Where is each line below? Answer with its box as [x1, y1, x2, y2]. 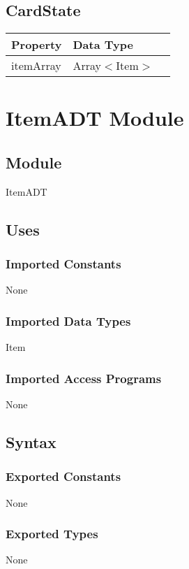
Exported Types [6, 525, 98, 542]
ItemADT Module [6, 103, 184, 132]
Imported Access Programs [6, 369, 162, 387]
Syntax [6, 431, 56, 452]
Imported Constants [6, 255, 121, 273]
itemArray [11, 57, 61, 74]
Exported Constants [6, 468, 121, 485]
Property [11, 36, 62, 53]
